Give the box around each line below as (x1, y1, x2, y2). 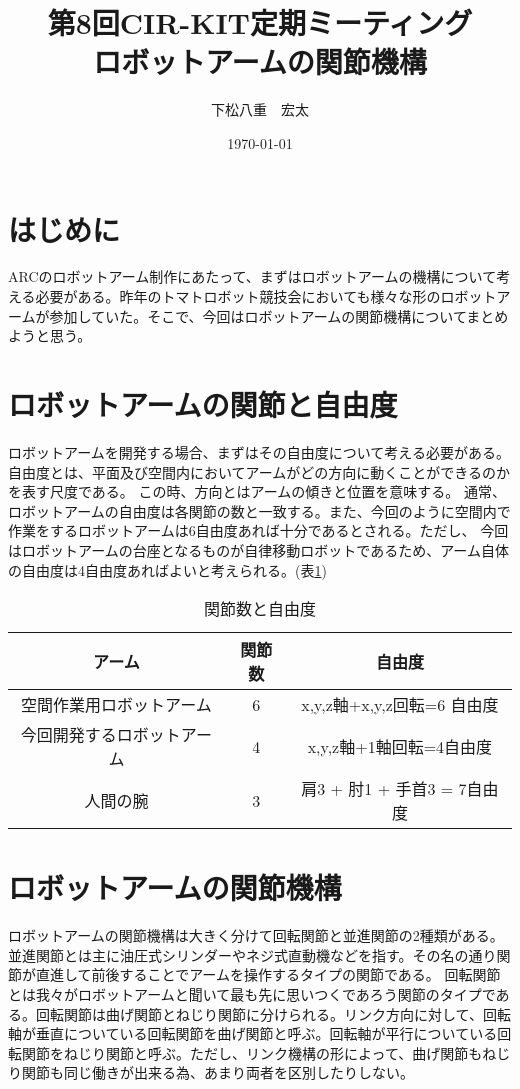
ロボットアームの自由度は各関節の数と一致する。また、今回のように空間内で (8, 500, 511, 521)
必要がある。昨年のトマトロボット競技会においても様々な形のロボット (35, 286, 497, 307)
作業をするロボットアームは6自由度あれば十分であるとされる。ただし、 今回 (8, 520, 509, 541)
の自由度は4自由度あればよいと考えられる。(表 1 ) (8, 559, 327, 580)
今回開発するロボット (20, 723, 181, 747)
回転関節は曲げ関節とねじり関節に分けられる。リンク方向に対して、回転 (35, 1003, 511, 1024)
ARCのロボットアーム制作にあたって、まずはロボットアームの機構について (8, 266, 497, 287)
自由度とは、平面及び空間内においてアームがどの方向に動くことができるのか (8, 461, 511, 482)
